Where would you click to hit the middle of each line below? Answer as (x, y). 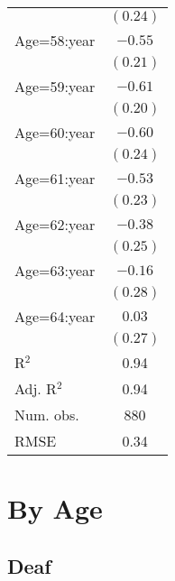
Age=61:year (55, 178)
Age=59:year (55, 86)
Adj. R (36, 388)
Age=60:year (55, 132)
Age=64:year (55, 316)
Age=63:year (55, 270)
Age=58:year (55, 40)
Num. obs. (47, 415)
